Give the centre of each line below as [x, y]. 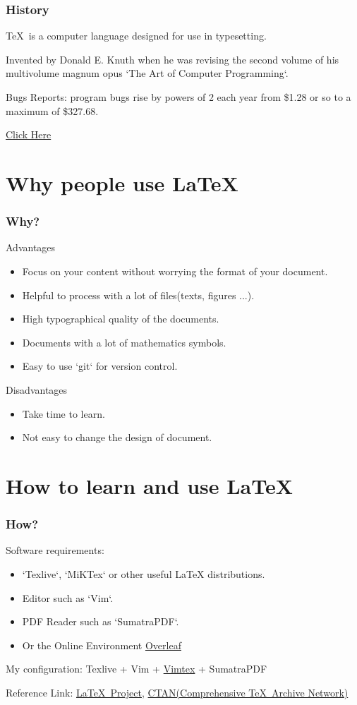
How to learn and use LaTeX [150, 485]
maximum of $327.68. [52, 110]
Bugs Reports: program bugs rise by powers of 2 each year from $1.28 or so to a [178, 97]
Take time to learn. [63, 413]
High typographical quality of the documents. [121, 319]
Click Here [29, 134]
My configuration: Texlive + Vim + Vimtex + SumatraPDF [137, 669]
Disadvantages [37, 389]
